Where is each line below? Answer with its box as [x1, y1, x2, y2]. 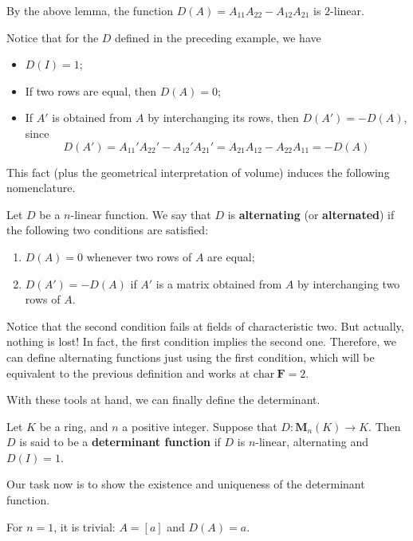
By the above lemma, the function [6, 2, 174, 18]
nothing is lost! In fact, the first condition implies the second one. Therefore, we [6, 333, 396, 350]
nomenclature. [6, 179, 76, 196]
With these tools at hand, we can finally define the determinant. [6, 391, 321, 408]
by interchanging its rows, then [147, 109, 299, 126]
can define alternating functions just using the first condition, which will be [6, 348, 375, 365]
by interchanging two [297, 275, 400, 292]
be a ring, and [39, 418, 108, 434]
